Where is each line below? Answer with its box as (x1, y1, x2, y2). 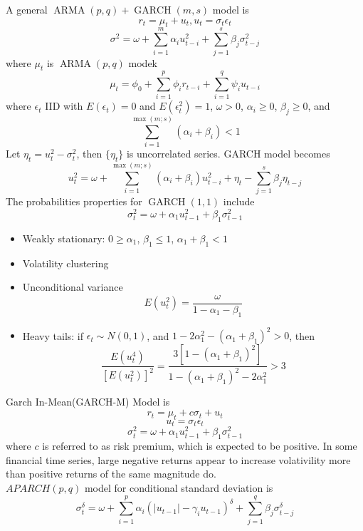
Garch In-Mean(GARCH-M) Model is (6, 394, 170, 409)
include (223, 194, 255, 209)
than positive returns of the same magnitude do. (6, 466, 216, 481)
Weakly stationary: (22, 230, 105, 245)
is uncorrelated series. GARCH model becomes (126, 146, 330, 161)
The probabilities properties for (6, 194, 142, 209)
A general (6, 2, 48, 16)
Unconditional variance (22, 279, 123, 294)
